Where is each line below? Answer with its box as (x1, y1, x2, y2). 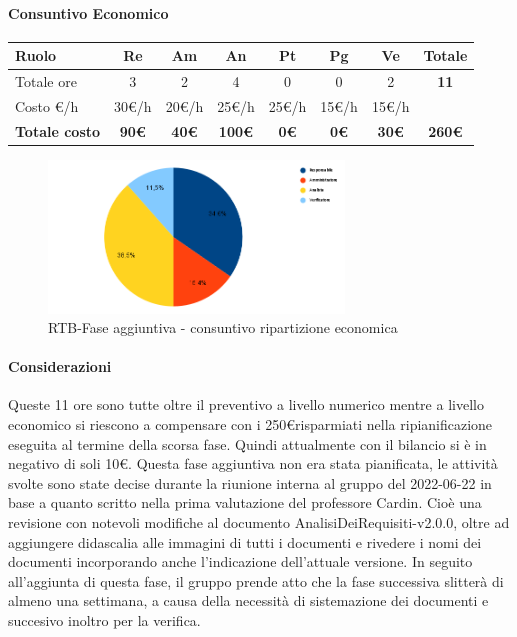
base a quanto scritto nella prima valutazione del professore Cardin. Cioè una (8, 492, 482, 513)
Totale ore (15, 71, 77, 92)
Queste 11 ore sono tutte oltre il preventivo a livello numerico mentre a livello (8, 394, 484, 415)
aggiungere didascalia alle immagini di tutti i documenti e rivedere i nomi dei (8, 531, 482, 552)
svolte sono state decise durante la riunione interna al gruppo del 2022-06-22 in (8, 472, 492, 493)
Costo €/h (15, 95, 79, 116)
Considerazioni (8, 356, 112, 377)
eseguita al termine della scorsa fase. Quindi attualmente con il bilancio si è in (8, 433, 487, 454)
